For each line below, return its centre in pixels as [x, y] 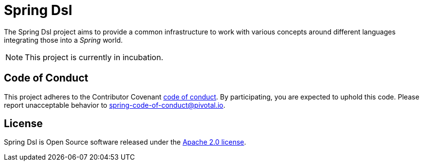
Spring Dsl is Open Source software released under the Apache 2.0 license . [125, 142]
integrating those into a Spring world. [63, 40]
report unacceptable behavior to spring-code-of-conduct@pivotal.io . [115, 105]
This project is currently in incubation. [94, 57]
